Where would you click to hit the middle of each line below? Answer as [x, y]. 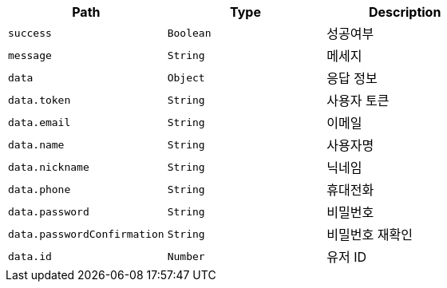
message [30, 55]
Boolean [189, 33]
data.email [40, 122]
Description [405, 12]
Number [186, 256]
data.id [30, 256]
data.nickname [49, 167]
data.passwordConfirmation [86, 234]
